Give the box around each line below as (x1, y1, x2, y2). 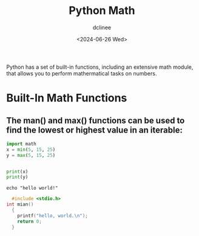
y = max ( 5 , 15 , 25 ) (6, 152, 56, 158)
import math (6, 141, 36, 147)
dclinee (93, 24, 111, 31)
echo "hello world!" (6, 185, 59, 192)
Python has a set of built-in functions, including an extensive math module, (6, 63, 194, 71)
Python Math (69, 4, 135, 18)
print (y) (6, 174, 29, 180)
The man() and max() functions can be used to (6, 115, 185, 125)
